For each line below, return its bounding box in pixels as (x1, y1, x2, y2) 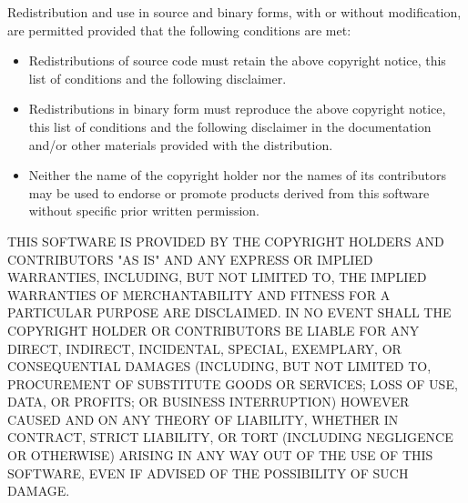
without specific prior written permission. (28, 201, 259, 220)
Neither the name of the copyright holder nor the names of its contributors (28, 166, 446, 185)
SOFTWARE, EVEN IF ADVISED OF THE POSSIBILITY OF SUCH (7, 463, 409, 482)
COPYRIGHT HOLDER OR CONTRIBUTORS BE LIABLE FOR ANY (7, 320, 420, 339)
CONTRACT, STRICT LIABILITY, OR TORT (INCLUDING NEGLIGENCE (7, 428, 453, 447)
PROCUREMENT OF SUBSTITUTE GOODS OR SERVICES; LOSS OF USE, (7, 374, 458, 393)
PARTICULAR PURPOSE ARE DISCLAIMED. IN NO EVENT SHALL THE (7, 303, 452, 322)
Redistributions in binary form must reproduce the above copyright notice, (28, 99, 446, 118)
